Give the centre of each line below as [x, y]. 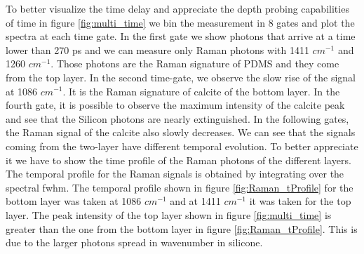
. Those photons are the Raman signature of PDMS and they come [195, 63]
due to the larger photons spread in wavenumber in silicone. [134, 242]
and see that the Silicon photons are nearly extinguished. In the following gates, [177, 118]
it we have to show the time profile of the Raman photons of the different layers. [178, 160]
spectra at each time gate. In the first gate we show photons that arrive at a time [181, 36]
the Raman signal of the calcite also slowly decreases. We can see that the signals [181, 132]
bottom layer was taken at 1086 [74, 201]
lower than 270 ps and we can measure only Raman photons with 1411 [157, 49]
